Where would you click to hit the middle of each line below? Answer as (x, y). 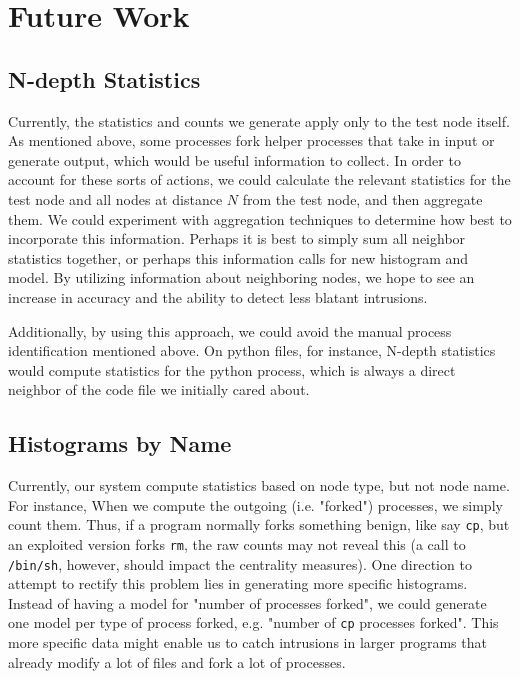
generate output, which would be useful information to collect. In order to (234, 159)
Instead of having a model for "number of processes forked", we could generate (247, 602)
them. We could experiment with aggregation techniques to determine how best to (260, 218)
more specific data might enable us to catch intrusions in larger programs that (247, 642)
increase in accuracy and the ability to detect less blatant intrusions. (218, 296)
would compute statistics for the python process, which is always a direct (232, 369)
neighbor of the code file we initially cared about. (159, 389)
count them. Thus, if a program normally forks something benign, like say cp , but (259, 524)
